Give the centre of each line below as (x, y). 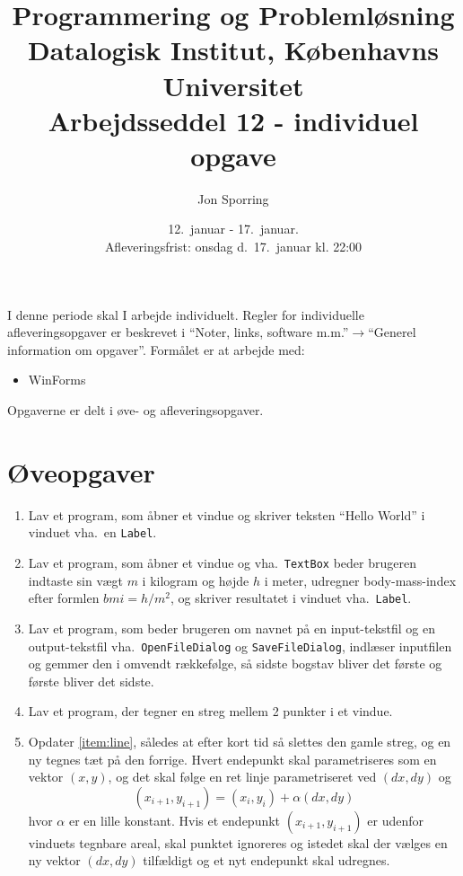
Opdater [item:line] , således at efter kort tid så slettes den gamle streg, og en (240, 741)
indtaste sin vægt (75, 580)
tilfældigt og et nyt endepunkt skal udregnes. (266, 860)
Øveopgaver (81, 471)
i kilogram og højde (196, 580)
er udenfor (395, 820)
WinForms (57, 380)
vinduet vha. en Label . (92, 532)
